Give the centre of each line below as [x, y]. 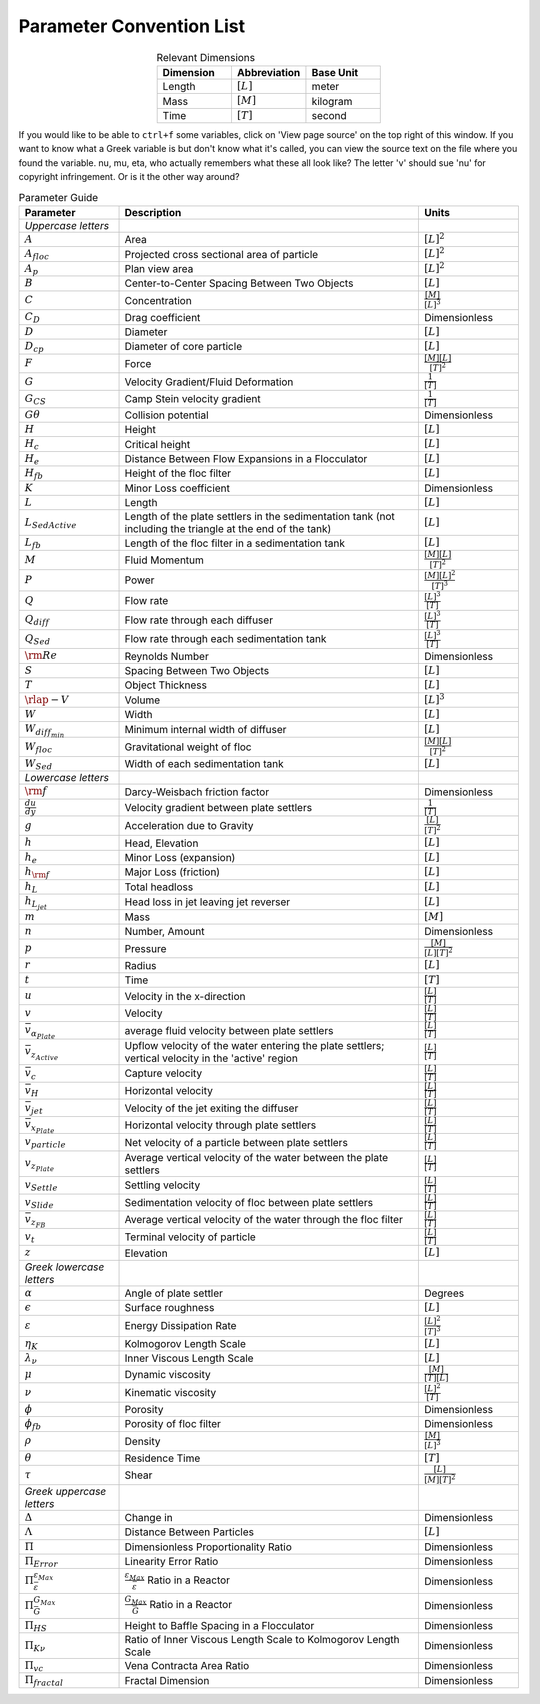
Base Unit [335, 72]
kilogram [332, 101]
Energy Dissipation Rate [180, 1326]
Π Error [41, 1562]
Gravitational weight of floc [188, 747]
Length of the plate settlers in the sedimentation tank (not [259, 517]
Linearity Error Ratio [171, 1562]
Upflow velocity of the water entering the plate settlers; [254, 1046]
